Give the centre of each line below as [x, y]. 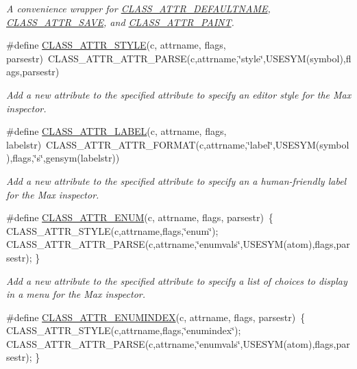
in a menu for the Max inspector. [76, 294]
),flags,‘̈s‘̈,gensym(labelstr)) [63, 158]
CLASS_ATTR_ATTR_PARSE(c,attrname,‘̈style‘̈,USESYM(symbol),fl [199, 58]
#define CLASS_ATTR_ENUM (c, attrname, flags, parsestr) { [140, 217]
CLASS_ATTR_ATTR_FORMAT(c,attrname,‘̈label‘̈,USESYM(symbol [198, 144]
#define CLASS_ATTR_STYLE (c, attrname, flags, [116, 45]
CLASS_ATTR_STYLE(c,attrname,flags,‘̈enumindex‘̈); [124, 330]
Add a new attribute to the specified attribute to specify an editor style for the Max [179, 94]
